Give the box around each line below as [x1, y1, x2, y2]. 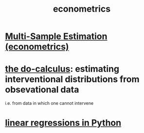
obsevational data [5, 84, 79, 95]
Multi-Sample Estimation [5, 31, 108, 42]
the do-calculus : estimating [5, 63, 120, 75]
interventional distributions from [5, 74, 140, 85]
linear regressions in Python [5, 117, 122, 129]
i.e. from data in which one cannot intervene [5, 100, 94, 106]
